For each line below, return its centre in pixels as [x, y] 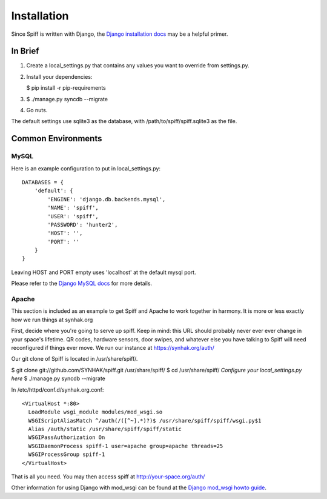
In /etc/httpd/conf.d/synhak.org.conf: [58, 390]
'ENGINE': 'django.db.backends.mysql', [107, 199]
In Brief [25, 51]
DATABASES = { [43, 182]
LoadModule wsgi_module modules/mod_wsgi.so [95, 412]
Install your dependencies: [59, 76]
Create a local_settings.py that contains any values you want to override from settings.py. [138, 65]
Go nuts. [37, 110]
